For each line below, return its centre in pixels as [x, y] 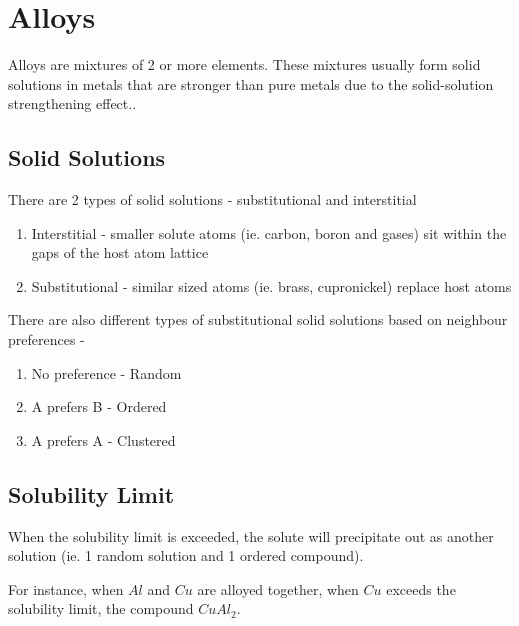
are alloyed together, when [278, 588]
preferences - [46, 339]
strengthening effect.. [72, 103]
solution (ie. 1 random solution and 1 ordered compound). [186, 555]
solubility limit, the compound [101, 608]
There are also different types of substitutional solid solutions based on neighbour [258, 319]
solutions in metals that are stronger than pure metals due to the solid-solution [251, 83]
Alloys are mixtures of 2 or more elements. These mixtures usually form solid [244, 64]
